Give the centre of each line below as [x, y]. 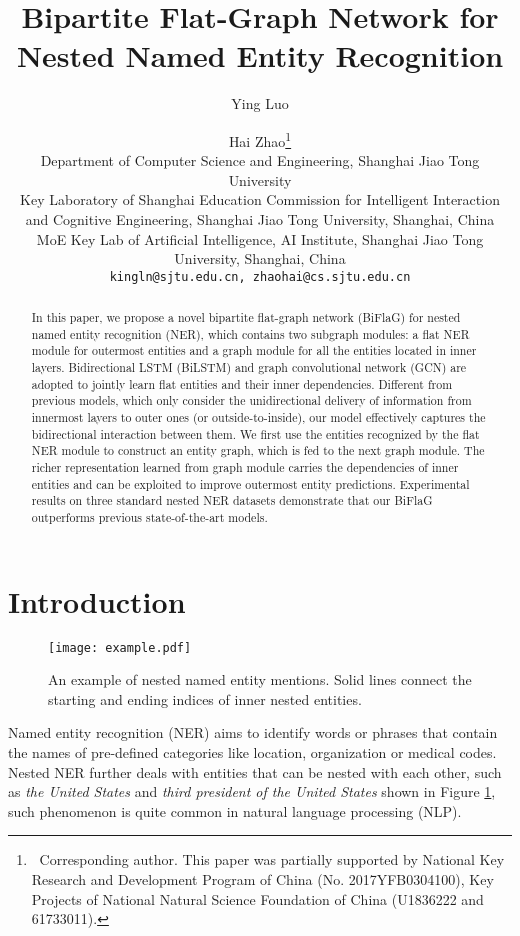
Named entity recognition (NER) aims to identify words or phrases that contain [253, 732]
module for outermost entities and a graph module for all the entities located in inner [254, 350]
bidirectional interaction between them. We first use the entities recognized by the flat [255, 433]
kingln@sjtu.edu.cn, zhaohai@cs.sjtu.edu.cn [260, 276]
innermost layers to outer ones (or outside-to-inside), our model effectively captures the [258, 417]
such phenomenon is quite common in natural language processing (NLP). [235, 810]
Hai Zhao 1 [260, 139]
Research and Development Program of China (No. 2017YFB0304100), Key [262, 879]
